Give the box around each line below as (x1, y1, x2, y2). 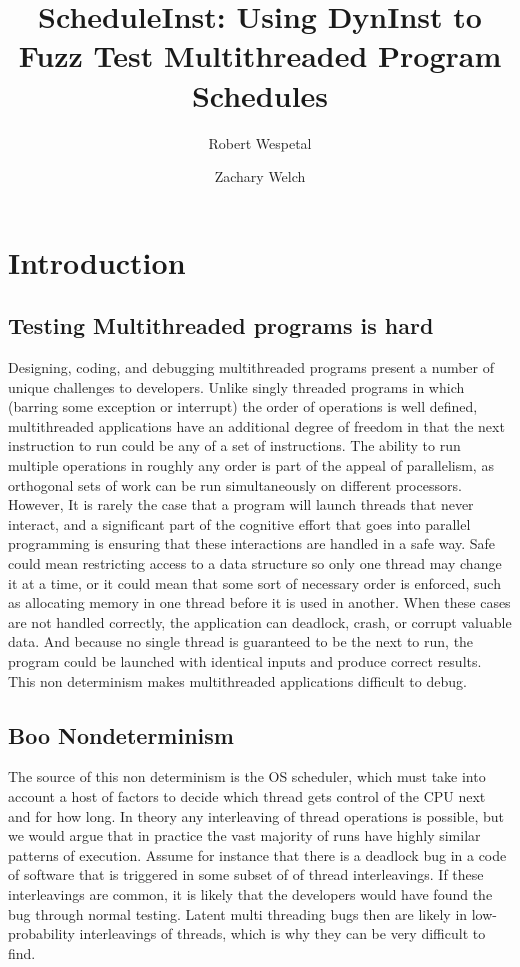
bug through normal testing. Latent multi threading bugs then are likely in (8, 903, 468, 924)
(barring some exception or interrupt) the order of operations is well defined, (8, 396, 478, 417)
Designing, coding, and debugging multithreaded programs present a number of (8, 357, 495, 378)
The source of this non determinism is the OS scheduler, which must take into (8, 766, 486, 787)
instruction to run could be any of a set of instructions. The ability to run (8, 435, 461, 456)
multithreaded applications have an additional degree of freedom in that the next (8, 415, 505, 436)
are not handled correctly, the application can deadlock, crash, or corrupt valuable (8, 611, 512, 632)
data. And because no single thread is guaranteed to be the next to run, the (8, 631, 474, 652)
